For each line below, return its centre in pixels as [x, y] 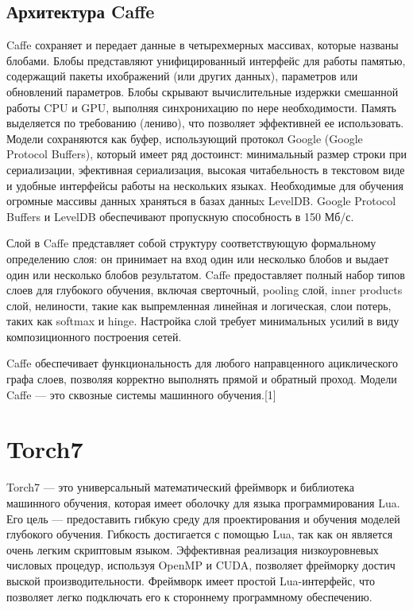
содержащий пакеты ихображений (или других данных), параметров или [182, 76]
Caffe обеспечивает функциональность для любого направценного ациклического [203, 363]
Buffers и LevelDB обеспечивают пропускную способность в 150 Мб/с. [180, 216]
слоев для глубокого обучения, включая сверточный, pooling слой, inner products [205, 290]
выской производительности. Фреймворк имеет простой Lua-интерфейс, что [191, 580]
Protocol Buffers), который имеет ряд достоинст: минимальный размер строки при [206, 154]
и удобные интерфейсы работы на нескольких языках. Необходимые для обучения [205, 185]
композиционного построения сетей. [94, 336]
